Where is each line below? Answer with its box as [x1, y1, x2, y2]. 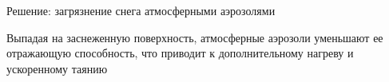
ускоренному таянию [6, 60, 108, 76]
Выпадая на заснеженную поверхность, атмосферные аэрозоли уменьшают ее [6, 29, 383, 45]
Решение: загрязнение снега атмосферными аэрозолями [6, 2, 276, 18]
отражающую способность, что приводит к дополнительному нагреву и [6, 45, 354, 61]
